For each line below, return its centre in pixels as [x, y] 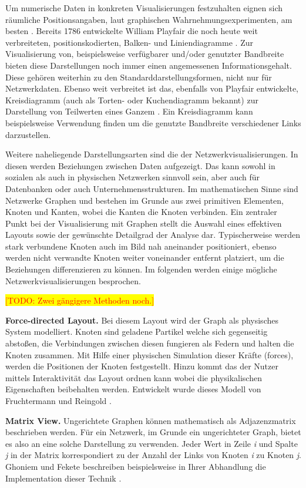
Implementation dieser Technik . [63, 478]
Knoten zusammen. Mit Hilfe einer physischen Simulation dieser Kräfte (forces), [149, 354]
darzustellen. [28, 134]
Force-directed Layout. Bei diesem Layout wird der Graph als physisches [142, 320]
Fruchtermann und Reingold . [58, 401]
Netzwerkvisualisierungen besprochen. [73, 280]
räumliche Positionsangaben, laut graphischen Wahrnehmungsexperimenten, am [149, 19]
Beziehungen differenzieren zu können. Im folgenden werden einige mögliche [141, 269]
